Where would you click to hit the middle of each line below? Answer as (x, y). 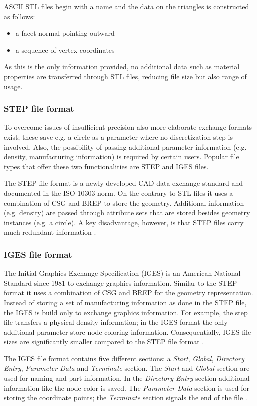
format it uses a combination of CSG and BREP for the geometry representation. (129, 293)
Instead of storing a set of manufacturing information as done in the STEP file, (125, 302)
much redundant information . (50, 232)
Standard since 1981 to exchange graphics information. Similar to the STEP (121, 283)
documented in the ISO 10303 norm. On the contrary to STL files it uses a (119, 192)
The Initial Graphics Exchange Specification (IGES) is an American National (122, 273)
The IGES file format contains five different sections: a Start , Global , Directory (124, 358)
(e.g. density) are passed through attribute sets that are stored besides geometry (127, 213)
